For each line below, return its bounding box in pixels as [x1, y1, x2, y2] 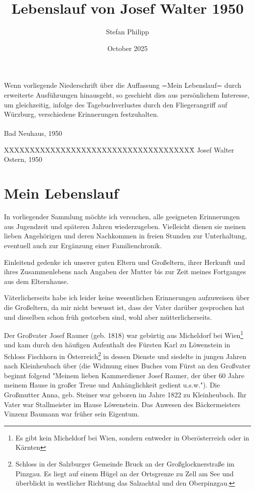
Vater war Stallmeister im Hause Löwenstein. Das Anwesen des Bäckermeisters [4, 399, 240, 409]
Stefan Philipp [106, 26, 149, 37]
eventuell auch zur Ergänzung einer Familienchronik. [4, 240, 162, 250]
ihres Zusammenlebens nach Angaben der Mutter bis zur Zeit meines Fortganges [4, 266, 246, 277]
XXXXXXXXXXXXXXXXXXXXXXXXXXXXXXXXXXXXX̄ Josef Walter [4, 144, 234, 155]
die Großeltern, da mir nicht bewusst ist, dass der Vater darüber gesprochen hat [4, 302, 245, 312]
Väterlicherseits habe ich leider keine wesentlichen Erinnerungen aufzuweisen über [4, 292, 250, 303]
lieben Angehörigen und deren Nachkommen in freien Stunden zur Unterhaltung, [4, 231, 247, 241]
